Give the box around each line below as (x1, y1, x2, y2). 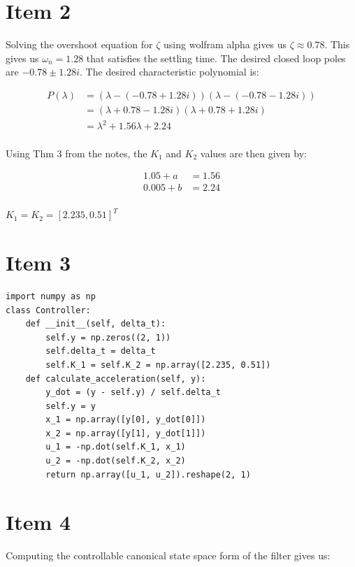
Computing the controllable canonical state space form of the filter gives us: (6, 548, 331, 563)
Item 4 (6, 508, 71, 536)
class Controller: (6, 305, 91, 315)
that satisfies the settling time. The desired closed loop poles (86, 50, 346, 65)
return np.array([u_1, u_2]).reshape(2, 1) (45, 469, 251, 480)
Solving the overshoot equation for (6, 37, 153, 52)
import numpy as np (6, 291, 96, 301)
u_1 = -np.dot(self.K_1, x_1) (45, 442, 186, 452)
